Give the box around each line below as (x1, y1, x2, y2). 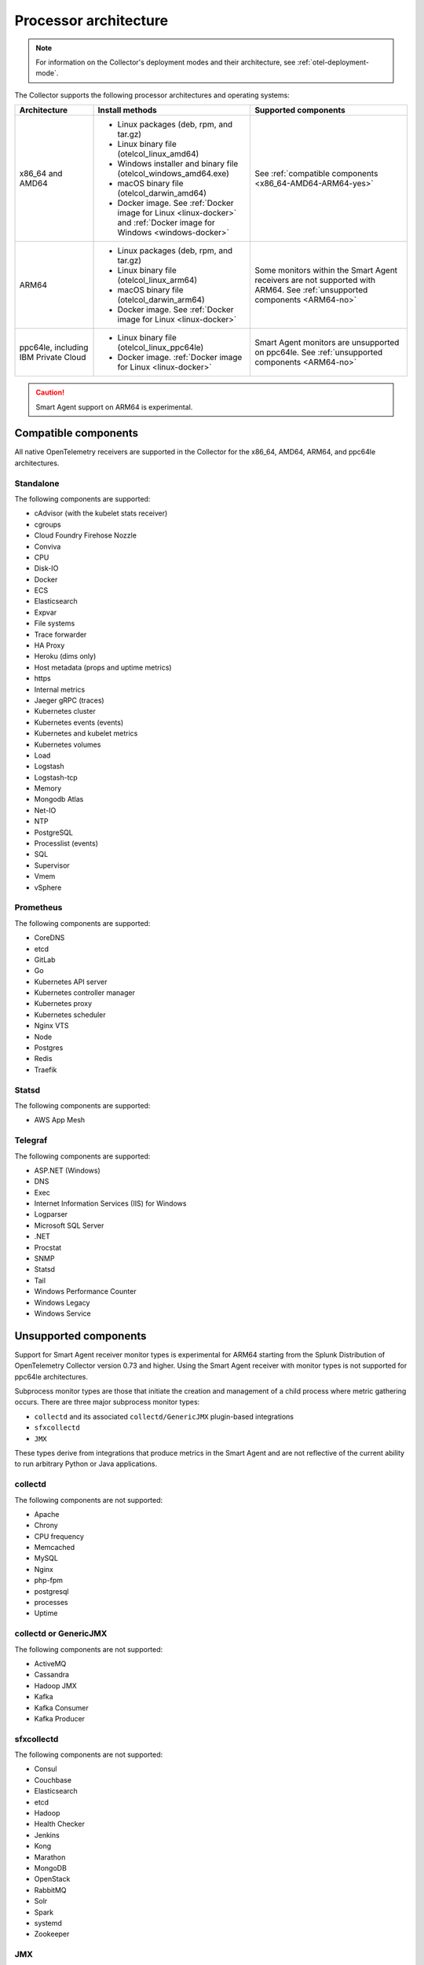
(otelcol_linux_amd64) (117, 149, 199, 160)
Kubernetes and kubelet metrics (34, 729, 138, 738)
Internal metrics (34, 685, 86, 694)
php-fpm (34, 1576, 63, 1585)
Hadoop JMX (34, 1680, 78, 1690)
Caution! (35, 387, 65, 397)
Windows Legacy (34, 1298, 90, 1307)
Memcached (34, 1543, 75, 1552)
